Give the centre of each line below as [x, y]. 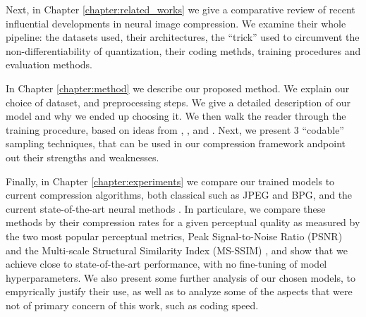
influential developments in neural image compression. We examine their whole [176, 23]
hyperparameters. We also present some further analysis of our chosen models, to [181, 277]
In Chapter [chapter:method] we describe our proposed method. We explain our [178, 88]
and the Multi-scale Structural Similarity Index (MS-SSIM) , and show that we [177, 250]
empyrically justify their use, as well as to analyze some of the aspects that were [179, 291]
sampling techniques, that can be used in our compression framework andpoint [176, 143]
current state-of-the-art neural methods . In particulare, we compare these [166, 208]
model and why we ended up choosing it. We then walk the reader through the [176, 116]
